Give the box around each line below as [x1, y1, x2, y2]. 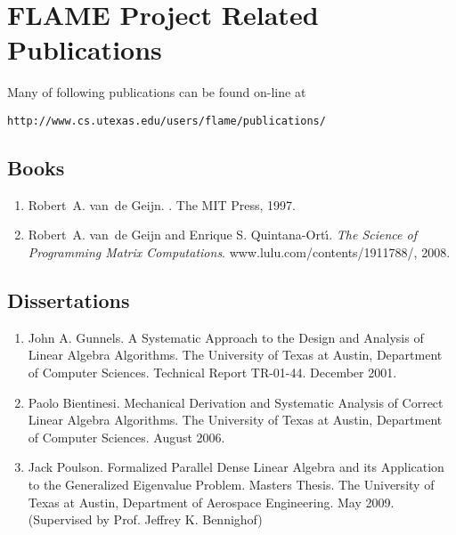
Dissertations [7, 286, 130, 313]
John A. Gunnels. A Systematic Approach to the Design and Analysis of [28, 328, 424, 346]
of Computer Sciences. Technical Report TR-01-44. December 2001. [28, 362, 397, 381]
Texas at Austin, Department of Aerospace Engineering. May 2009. [28, 492, 395, 511]
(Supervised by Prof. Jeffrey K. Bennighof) [28, 510, 263, 529]
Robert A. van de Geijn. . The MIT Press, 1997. [28, 195, 296, 214]
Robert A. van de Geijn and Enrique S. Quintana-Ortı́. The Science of [28, 225, 417, 244]
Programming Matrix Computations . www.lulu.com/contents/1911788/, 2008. [28, 242, 451, 261]
